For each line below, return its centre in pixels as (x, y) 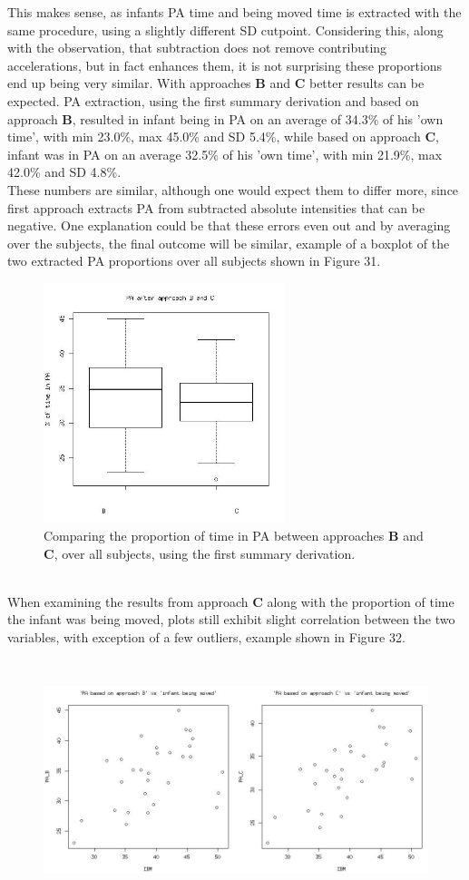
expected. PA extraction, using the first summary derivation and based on (213, 100)
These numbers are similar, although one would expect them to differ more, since (233, 189)
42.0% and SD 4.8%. (64, 172)
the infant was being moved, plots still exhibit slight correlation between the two (231, 619)
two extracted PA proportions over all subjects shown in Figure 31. (194, 261)
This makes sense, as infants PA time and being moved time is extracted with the (234, 12)
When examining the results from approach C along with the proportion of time (231, 601)
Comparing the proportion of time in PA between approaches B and (234, 536)
